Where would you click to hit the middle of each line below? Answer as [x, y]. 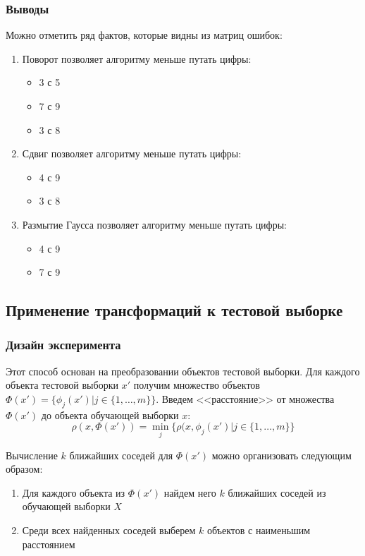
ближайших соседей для [121, 455]
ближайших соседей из [277, 492]
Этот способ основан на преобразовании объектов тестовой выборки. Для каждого [183, 371]
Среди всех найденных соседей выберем [109, 530]
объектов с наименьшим [259, 530]
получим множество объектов [197, 385]
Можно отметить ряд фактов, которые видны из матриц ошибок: [144, 35]
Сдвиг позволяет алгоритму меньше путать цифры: [132, 153]
